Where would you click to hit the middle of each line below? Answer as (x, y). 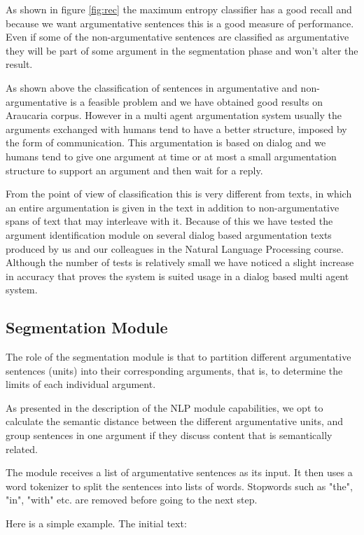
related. (22, 449)
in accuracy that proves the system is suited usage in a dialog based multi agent (177, 276)
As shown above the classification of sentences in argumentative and (152, 87)
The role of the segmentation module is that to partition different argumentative (178, 357)
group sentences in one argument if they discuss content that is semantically (169, 435)
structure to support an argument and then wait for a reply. (134, 170)
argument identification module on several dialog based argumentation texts (169, 234)
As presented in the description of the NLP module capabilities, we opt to (164, 407)
